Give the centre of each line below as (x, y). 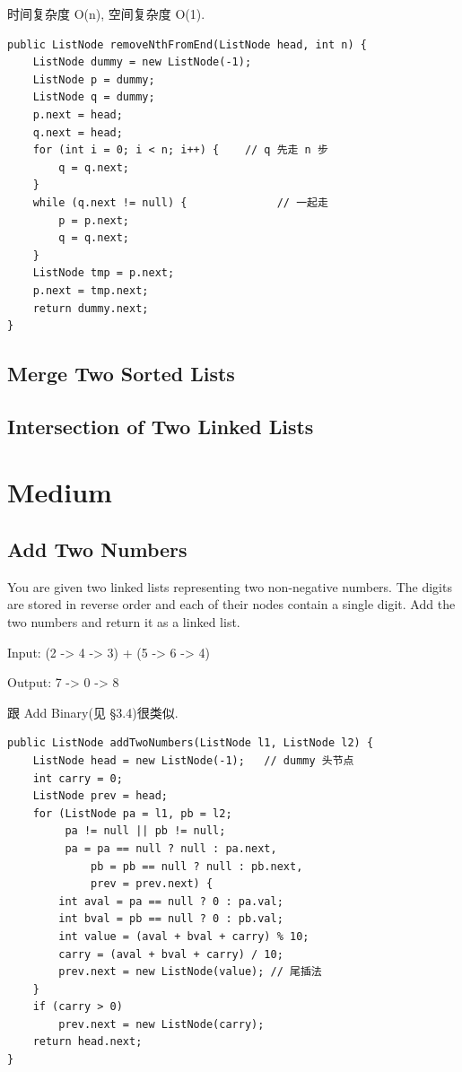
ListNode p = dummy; (94, 79)
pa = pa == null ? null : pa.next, (171, 848)
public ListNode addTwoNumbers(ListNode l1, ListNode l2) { (191, 743)
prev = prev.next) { (152, 884)
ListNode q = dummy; (94, 97)
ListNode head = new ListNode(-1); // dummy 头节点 (193, 760)
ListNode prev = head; (100, 796)
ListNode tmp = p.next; (104, 273)
